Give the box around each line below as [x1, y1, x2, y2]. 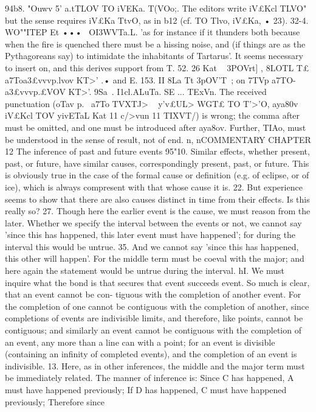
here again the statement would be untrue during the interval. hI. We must [5, 264, 284, 277]
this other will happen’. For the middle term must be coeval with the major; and [5, 252, 304, 265]
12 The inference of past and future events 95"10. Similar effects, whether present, [5, 145, 310, 158]
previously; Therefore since [5, 395, 105, 408]
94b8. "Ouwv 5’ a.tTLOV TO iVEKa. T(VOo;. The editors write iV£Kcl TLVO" [5, 2, 307, 14]
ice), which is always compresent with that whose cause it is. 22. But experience [5, 180, 303, 193]
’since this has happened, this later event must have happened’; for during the [5, 228, 296, 241]
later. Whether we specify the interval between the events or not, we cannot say [5, 216, 302, 229]
